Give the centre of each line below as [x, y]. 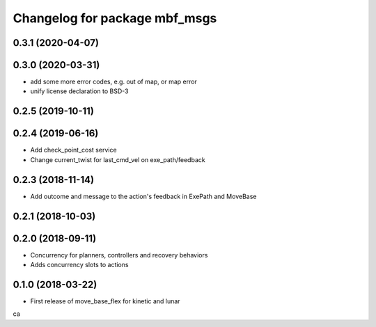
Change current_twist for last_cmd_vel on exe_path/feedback [118, 159]
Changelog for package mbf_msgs [115, 18]
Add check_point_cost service [74, 150]
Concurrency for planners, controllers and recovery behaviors [119, 255]
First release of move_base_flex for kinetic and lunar [105, 301]
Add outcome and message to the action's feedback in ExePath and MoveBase [143, 196]
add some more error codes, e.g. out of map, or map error [114, 82]
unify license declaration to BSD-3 [79, 91]
